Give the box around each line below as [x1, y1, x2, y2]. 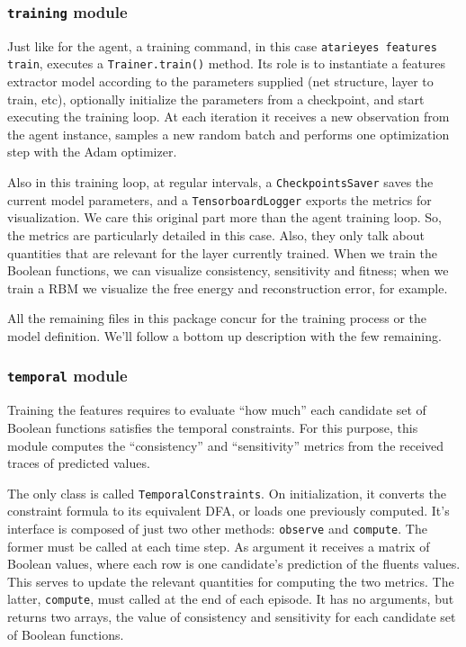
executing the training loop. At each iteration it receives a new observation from [7, 107, 450, 126]
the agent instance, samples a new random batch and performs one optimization [7, 124, 450, 143]
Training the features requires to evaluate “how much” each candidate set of [7, 400, 426, 419]
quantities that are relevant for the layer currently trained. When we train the [7, 243, 437, 262]
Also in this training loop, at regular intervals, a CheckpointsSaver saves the [7, 173, 434, 192]
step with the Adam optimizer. [7, 142, 177, 161]
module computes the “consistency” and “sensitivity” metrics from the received [7, 436, 444, 454]
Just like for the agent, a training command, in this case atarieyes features [7, 36, 437, 55]
